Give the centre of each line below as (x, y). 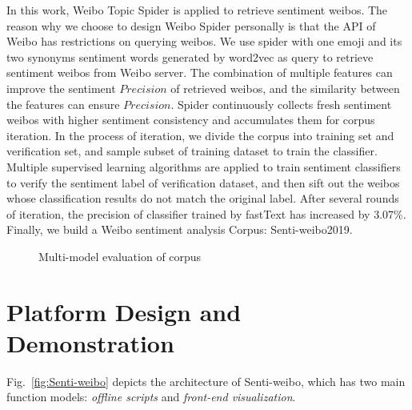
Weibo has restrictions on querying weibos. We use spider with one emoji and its (204, 41)
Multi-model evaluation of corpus (120, 256)
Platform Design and (124, 311)
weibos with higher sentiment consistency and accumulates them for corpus (191, 120)
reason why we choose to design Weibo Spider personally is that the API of (191, 25)
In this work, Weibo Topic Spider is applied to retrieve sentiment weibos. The (197, 10)
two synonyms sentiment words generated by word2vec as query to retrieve (190, 56)
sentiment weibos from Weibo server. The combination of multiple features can (200, 72)
